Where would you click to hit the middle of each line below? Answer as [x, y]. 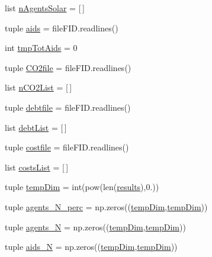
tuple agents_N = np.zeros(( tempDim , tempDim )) [95, 227]
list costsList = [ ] [37, 167]
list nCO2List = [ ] [38, 87]
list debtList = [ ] [36, 127]
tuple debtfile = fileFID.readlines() [68, 107]
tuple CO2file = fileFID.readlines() [68, 67]
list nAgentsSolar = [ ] [45, 8]
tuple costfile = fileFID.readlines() [67, 147]
